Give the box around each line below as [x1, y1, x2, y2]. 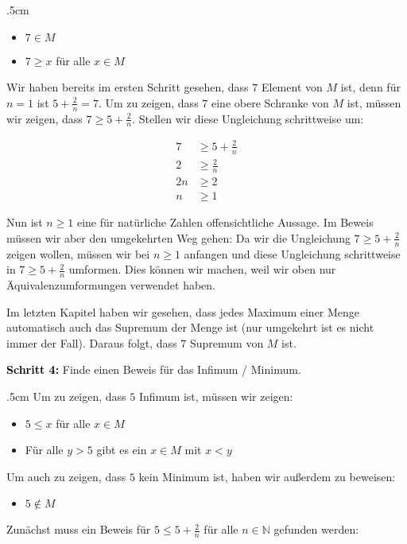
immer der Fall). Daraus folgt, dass [6, 334, 177, 351]
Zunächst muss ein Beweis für [6, 521, 151, 538]
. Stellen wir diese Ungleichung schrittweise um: [132, 110, 364, 126]
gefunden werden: [273, 521, 359, 538]
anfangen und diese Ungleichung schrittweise [184, 245, 401, 262]
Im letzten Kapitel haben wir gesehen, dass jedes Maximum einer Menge [6, 303, 360, 320]
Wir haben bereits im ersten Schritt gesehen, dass [6, 79, 249, 95]
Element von [261, 79, 323, 95]
